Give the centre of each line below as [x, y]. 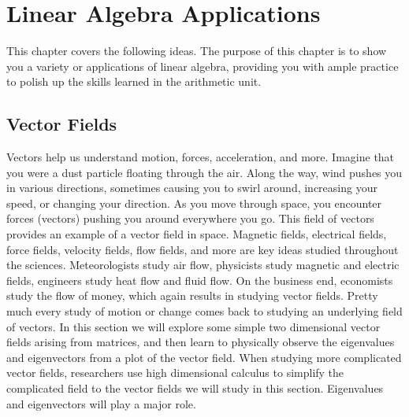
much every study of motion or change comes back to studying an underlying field [204, 311]
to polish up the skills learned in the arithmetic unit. [134, 81]
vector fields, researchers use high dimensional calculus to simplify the [175, 373]
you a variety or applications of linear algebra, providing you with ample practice [203, 66]
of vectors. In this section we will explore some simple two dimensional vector [193, 326]
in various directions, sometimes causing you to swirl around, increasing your [192, 188]
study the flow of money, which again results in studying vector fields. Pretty [192, 295]
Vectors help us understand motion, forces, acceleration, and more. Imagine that [201, 157]
